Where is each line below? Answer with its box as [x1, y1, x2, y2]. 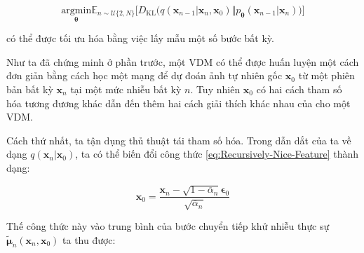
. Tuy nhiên [190, 82, 241, 96]
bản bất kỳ [6, 82, 53, 96]
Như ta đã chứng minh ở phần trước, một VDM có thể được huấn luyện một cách [6, 54, 359, 69]
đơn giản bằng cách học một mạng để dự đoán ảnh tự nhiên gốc [6, 68, 283, 83]
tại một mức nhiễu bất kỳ [70, 82, 182, 96]
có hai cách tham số [256, 82, 342, 96]
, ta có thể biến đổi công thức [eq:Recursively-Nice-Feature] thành [75, 146, 359, 161]
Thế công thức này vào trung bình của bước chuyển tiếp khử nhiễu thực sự [6, 218, 330, 233]
